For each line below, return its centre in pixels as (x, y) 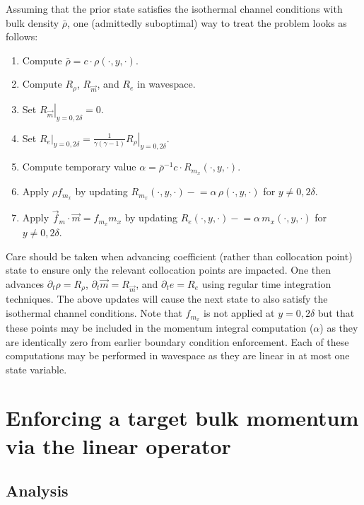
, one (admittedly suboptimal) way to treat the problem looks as (207, 22)
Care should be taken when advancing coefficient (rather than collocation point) (179, 256)
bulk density (33, 22)
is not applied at (239, 313)
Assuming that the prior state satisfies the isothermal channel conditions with (174, 8)
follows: (22, 36)
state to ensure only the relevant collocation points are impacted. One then (168, 270)
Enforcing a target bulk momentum (182, 418)
